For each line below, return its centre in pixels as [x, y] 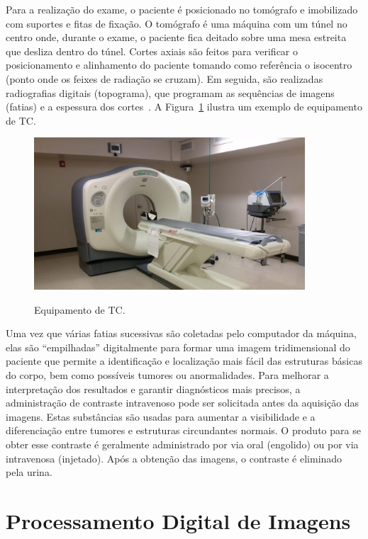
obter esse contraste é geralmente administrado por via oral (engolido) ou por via [182, 444]
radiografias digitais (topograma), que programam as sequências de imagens [170, 92]
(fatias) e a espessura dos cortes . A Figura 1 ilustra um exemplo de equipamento [184, 107]
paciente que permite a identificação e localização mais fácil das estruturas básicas [184, 361]
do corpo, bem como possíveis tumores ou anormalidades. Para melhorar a [167, 374]
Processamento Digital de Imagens [178, 520]
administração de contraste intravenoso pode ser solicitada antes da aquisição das [183, 403]
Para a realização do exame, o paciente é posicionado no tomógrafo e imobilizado [182, 9]
